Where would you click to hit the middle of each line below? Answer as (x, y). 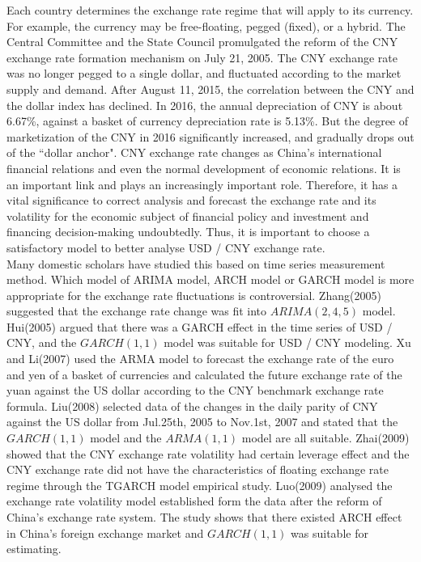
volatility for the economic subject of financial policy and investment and (188, 216)
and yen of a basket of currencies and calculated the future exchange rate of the (204, 374)
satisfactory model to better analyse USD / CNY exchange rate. (166, 247)
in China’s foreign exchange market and (105, 532)
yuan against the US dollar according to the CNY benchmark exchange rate (195, 390)
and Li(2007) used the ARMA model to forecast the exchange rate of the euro (200, 359)
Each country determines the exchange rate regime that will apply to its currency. (210, 10)
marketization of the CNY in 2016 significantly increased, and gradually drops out (210, 136)
